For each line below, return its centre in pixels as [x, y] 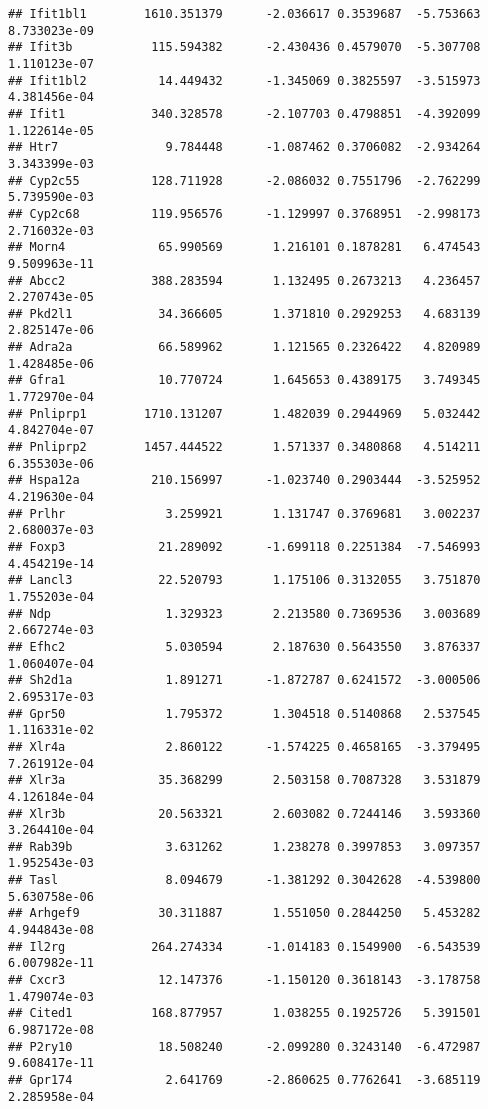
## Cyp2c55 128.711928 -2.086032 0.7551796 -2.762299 [244, 180]
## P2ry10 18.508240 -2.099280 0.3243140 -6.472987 [244, 1046]
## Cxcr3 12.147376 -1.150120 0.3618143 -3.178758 [244, 980]
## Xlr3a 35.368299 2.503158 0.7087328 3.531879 [244, 780]
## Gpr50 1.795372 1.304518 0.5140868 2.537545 [244, 713]
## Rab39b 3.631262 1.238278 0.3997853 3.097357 [244, 846]
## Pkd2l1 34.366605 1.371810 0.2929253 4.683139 [244, 313]
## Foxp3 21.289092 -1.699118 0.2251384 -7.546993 [244, 547]
